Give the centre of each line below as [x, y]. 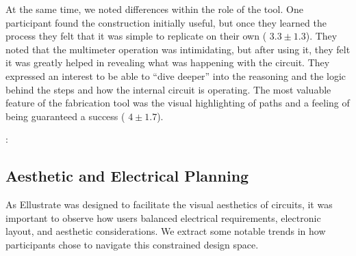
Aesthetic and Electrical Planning [127, 176]
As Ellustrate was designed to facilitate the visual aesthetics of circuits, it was [169, 204]
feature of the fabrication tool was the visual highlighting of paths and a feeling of [178, 103]
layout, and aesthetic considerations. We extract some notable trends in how [166, 231]
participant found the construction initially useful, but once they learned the [166, 22]
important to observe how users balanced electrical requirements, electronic [163, 217]
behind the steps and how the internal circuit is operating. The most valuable [168, 89]
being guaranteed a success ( [65, 116]
